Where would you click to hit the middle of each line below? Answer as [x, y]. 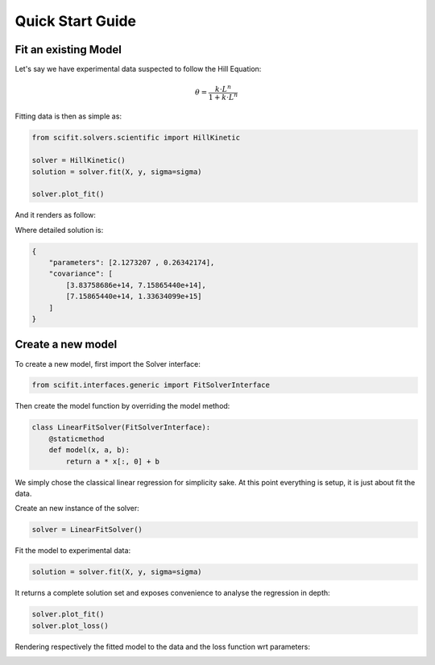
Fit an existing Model [68, 50]
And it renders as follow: [55, 215]
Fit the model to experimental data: [73, 551]
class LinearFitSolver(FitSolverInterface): [121, 428]
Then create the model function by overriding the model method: [122, 406]
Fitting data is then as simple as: [68, 116]
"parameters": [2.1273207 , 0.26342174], [132, 263]
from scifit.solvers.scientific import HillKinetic [136, 138]
